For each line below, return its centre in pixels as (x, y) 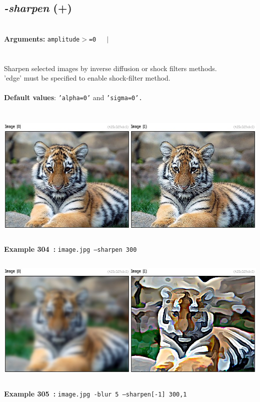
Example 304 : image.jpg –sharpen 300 (70, 249)
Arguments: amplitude (42, 38)
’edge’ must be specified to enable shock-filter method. (87, 78)
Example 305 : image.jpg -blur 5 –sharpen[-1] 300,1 (95, 394)
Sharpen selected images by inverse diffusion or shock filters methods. (110, 68)
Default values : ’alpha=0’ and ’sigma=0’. (73, 97)
